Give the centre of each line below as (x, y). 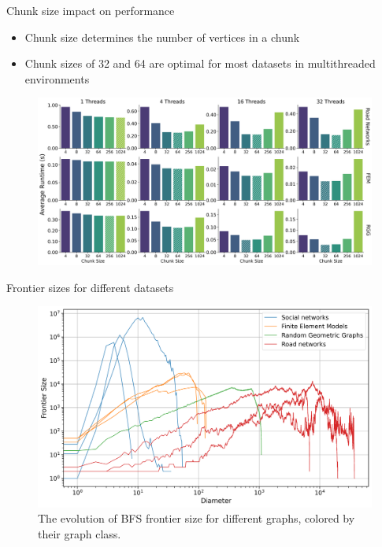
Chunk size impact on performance (91, 10)
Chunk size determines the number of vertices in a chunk (162, 37)
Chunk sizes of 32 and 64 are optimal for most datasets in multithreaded (200, 63)
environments (57, 78)
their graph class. (80, 534)
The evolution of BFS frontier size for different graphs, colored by (197, 518)
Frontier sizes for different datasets (90, 287)
